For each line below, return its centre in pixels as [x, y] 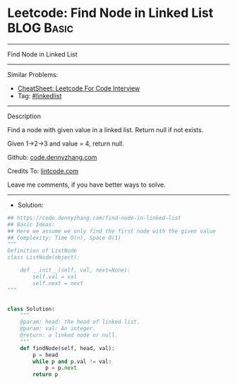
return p [45, 375]
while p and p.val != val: [72, 361]
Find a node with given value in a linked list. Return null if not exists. [105, 129]
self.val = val [55, 277]
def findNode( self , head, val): [67, 348]
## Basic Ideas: [31, 224]
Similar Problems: [33, 74]
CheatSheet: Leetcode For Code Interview [79, 88]
